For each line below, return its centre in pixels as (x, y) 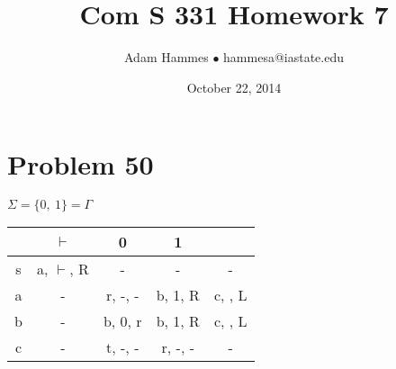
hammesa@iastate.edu (284, 57)
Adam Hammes (166, 57)
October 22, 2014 (234, 87)
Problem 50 (81, 164)
